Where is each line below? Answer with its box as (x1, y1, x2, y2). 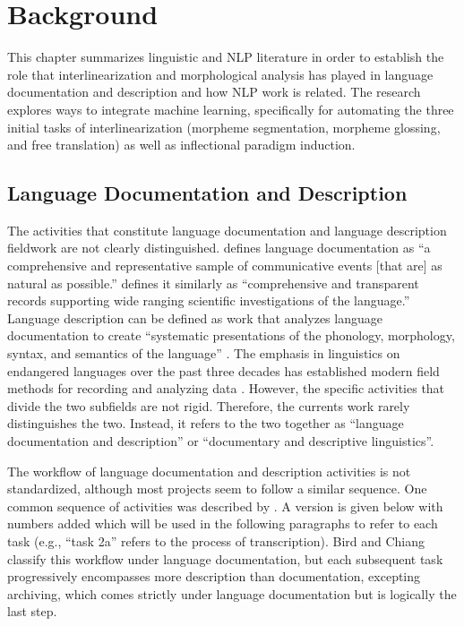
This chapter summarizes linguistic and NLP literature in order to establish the (7, 47, 444, 66)
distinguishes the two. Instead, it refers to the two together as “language (7, 414, 404, 433)
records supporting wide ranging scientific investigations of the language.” (7, 291, 410, 310)
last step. (7, 602, 57, 621)
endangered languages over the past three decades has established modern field (7, 361, 440, 380)
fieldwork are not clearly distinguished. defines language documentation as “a (7, 238, 431, 257)
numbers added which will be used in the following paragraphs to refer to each (7, 514, 438, 533)
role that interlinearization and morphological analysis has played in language (7, 64, 434, 83)
